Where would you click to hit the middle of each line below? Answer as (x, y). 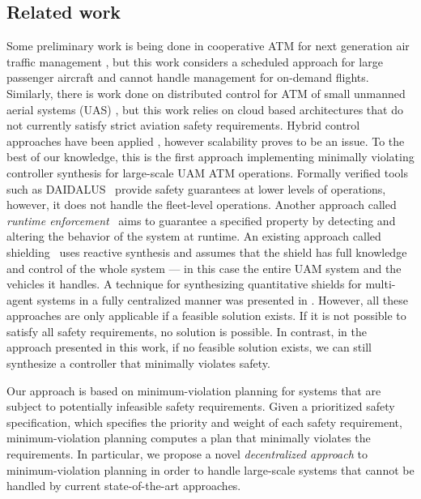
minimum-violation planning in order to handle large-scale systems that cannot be (210, 469)
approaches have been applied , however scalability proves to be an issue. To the (206, 141)
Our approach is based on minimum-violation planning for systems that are (194, 390)
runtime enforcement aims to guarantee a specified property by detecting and (201, 220)
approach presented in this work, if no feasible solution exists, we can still (189, 347)
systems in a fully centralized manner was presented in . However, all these (222, 299)
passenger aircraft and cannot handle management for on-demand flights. (188, 77)
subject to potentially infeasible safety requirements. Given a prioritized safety (201, 406)
